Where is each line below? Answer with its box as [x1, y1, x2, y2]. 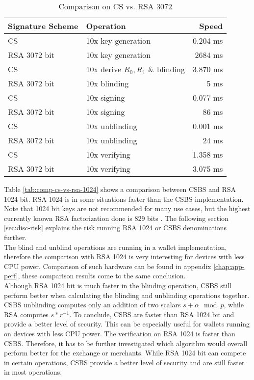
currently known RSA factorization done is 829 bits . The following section [4, 213, 229, 223]
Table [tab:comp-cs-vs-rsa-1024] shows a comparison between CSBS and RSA [4, 184, 236, 194]
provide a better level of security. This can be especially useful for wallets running [4, 319, 250, 329]
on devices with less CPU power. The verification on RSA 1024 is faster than [4, 328, 235, 338]
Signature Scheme [8, 20, 78, 31]
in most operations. [4, 367, 62, 377]
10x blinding [86, 78, 129, 89]
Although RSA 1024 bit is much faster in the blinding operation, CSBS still [4, 280, 231, 290]
